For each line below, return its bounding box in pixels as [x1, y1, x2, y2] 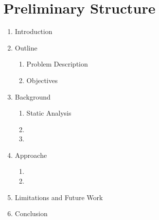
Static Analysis [26, 108, 71, 118]
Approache [15, 150, 47, 160]
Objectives [26, 75, 58, 85]
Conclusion [15, 208, 48, 219]
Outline [15, 42, 37, 52]
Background [15, 91, 51, 102]
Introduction [15, 26, 53, 36]
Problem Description [26, 59, 88, 69]
